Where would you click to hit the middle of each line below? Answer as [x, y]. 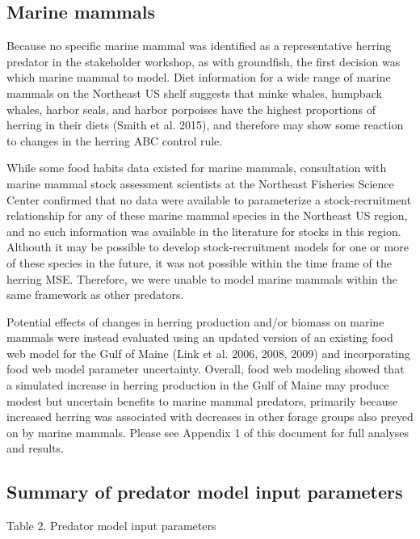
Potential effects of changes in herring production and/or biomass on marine [195, 321]
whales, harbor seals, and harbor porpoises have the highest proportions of [191, 109]
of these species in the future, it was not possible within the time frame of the [199, 262]
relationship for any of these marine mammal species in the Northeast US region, [207, 215]
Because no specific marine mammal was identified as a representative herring [199, 46]
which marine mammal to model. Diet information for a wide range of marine [199, 77]
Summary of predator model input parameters [205, 492]
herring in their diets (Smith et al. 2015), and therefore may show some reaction [205, 125]
